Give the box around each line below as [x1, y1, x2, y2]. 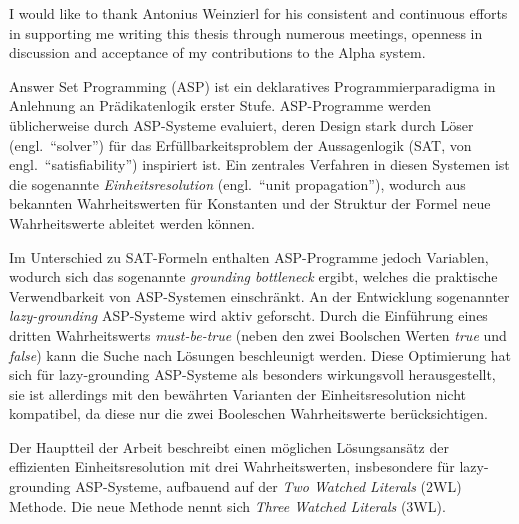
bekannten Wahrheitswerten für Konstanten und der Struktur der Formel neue [9, 193, 491, 214]
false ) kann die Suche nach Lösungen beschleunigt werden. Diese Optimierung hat [9, 344, 511, 365]
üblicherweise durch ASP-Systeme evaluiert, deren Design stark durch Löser [9, 114, 474, 135]
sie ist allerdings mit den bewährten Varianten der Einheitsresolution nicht [9, 383, 466, 404]
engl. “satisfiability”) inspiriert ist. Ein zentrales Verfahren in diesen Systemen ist [9, 154, 510, 175]
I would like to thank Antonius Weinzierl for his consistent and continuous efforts [9, 3, 508, 23]
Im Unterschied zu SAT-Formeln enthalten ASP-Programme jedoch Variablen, [9, 246, 489, 267]
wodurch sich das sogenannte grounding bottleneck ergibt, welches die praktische [9, 266, 498, 287]
